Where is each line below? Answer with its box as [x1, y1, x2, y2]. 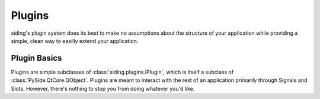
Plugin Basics [11, 53, 62, 63]
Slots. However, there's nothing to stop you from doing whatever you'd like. [11, 85, 195, 92]
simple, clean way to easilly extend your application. [11, 37, 139, 44]
